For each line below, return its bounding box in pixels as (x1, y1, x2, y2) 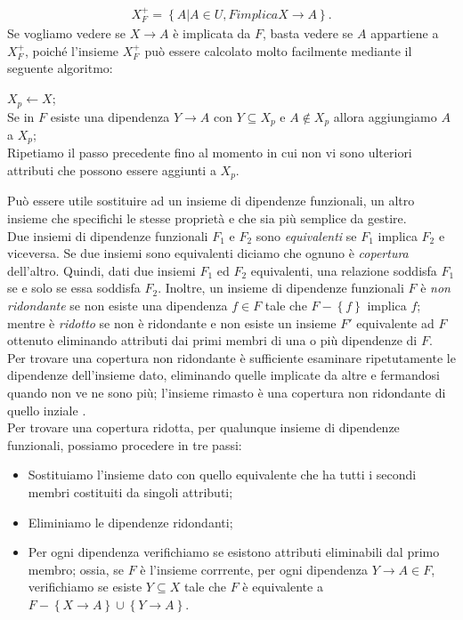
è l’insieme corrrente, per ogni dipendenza (140, 560, 369, 578)
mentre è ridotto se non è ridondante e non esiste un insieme (7, 313, 337, 332)
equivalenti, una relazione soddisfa (250, 261, 437, 279)
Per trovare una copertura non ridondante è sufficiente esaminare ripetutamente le (7, 348, 456, 366)
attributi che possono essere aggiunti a (7, 161, 216, 179)
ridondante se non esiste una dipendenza (7, 296, 228, 315)
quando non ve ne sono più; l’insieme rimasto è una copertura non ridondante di (7, 382, 446, 401)
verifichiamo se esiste (28, 577, 142, 596)
